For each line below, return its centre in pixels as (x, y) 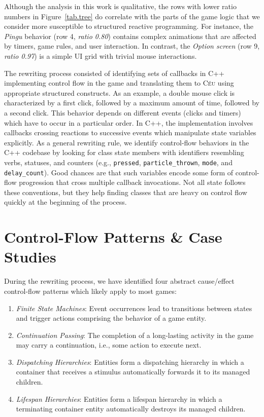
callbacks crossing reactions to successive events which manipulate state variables (130, 132)
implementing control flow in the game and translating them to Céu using (119, 83)
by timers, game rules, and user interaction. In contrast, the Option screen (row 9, (132, 46)
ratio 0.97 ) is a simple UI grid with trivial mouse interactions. (101, 55)
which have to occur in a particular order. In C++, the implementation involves (129, 122)
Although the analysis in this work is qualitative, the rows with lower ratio (120, 6)
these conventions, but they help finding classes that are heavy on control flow (126, 192)
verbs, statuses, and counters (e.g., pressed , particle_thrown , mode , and (118, 162)
